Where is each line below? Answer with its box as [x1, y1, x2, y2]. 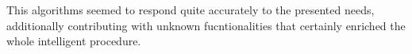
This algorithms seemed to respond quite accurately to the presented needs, [6, 2, 375, 17]
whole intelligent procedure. [6, 33, 141, 49]
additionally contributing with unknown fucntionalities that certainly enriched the [6, 17, 406, 33]
